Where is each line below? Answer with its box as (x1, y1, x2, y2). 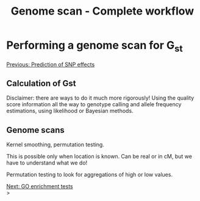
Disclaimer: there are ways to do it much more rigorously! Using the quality (6, 94, 195, 101)
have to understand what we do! (6, 159, 88, 166)
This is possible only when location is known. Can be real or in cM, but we (6, 153, 192, 160)
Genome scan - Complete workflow (10, 4, 195, 18)
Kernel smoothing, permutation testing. (6, 141, 105, 148)
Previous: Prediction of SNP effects (6, 61, 95, 68)
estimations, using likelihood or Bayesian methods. (6, 107, 134, 115)
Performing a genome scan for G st (6, 38, 183, 54)
